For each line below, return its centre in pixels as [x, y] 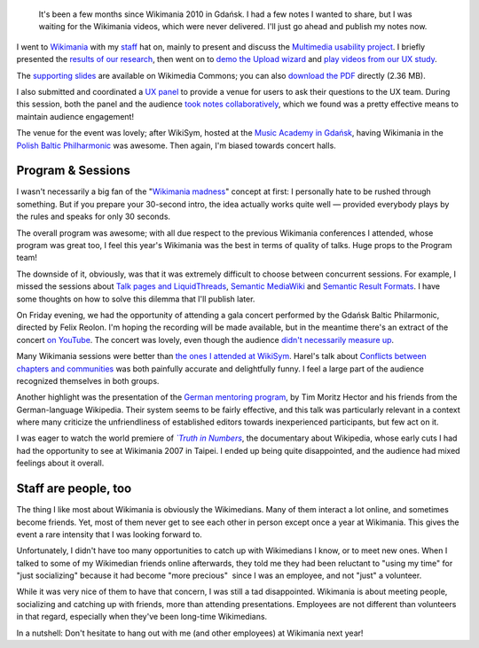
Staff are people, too [74, 489]
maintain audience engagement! [75, 116]
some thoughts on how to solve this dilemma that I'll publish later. [136, 299]
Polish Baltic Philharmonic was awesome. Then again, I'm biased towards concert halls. [176, 145]
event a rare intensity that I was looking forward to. [110, 534]
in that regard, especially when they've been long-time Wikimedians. [142, 617]
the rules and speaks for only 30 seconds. [94, 216]
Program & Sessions [73, 171]
